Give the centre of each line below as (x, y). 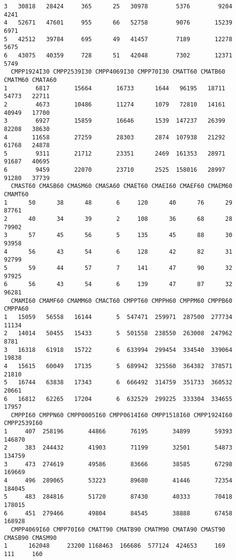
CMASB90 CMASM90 (30, 538)
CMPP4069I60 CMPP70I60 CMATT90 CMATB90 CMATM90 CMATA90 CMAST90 (118, 530)
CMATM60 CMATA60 (30, 80)
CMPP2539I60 (23, 423)
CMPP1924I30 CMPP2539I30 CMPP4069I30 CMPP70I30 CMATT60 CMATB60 (118, 72)
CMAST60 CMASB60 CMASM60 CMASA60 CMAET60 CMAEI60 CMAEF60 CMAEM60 (122, 186)
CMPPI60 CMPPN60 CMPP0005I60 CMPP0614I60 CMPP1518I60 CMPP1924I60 (122, 415)
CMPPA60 (16, 309)
